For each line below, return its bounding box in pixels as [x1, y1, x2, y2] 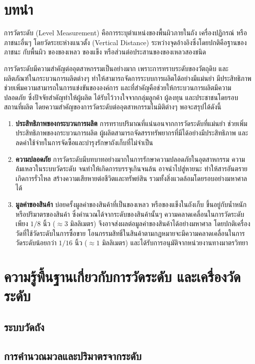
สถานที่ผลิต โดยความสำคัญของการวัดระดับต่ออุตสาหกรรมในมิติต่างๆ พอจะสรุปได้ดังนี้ [4, 102, 222, 112]
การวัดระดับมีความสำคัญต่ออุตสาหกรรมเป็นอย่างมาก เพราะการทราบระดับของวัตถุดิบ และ [4, 63, 228, 73]
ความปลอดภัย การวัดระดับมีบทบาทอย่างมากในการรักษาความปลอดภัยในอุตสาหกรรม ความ [15, 154, 245, 164]
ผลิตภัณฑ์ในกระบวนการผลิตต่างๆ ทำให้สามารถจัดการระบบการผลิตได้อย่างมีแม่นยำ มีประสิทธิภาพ [4, 73, 252, 83]
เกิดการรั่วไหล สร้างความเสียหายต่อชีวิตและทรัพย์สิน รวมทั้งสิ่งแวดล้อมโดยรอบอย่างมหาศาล [15, 173, 247, 183]
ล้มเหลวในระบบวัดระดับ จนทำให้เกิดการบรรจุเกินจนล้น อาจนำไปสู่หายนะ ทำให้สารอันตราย [15, 163, 248, 174]
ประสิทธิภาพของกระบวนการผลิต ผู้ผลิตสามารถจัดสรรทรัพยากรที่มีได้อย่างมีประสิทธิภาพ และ [15, 128, 248, 138]
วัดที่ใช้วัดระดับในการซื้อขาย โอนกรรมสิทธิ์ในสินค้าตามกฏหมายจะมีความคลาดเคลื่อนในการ [15, 228, 245, 238]
